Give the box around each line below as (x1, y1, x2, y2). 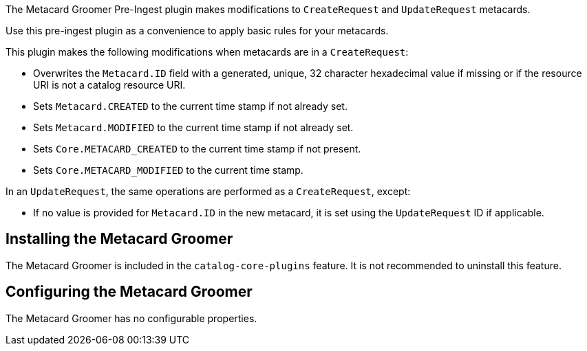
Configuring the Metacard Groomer (6, 283, 253, 301)
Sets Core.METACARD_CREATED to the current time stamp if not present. (33, 143, 361, 155)
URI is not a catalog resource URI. (33, 79, 186, 91)
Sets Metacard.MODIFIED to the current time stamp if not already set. (33, 122, 354, 133)
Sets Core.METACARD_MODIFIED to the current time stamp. (33, 164, 303, 176)
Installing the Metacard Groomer (6, 230, 233, 248)
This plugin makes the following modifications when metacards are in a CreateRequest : (6, 46, 409, 58)
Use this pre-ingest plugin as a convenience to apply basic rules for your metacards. (6, 25, 389, 36)
